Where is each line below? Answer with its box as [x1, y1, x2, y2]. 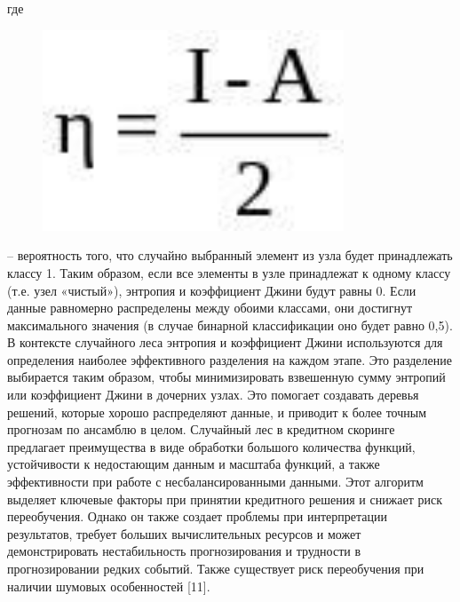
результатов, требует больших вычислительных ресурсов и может [7, 524, 361, 543]
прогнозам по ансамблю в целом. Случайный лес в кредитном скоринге [7, 420, 395, 439]
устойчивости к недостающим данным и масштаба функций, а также [7, 455, 380, 473]
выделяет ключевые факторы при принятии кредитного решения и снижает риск [7, 489, 443, 508]
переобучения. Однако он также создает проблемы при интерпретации [7, 507, 387, 526]
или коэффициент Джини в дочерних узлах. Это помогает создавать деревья [7, 385, 419, 404]
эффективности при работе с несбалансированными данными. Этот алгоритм [7, 472, 424, 491]
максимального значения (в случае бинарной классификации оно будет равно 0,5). [7, 315, 453, 334]
